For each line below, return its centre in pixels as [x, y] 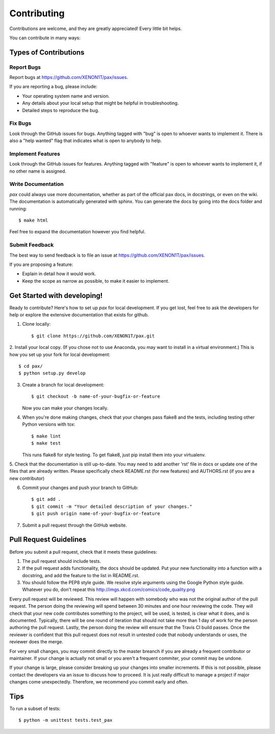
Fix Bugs [20, 123]
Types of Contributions [47, 52]
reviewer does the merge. [36, 642]
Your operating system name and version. [66, 96]
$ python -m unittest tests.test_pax [66, 720]
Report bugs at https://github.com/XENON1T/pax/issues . [69, 77]
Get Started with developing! [56, 295]
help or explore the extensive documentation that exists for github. [79, 315]
